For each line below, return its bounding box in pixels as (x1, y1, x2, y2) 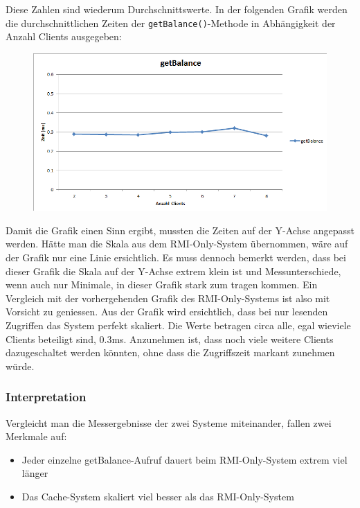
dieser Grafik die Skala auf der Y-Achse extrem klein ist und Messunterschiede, (6, 263, 341, 278)
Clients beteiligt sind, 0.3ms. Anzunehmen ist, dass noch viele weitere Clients (6, 331, 334, 346)
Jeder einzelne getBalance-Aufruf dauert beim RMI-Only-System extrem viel (21, 452, 348, 466)
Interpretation (6, 388, 87, 405)
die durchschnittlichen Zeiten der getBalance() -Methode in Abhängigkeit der (6, 15, 336, 30)
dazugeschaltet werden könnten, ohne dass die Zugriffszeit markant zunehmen (6, 345, 335, 360)
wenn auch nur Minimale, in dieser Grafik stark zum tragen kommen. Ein (6, 277, 318, 292)
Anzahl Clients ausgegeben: (6, 29, 122, 44)
